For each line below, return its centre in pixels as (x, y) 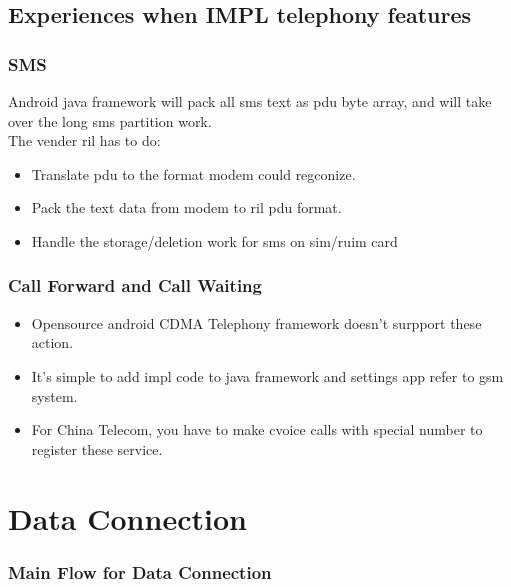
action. (52, 342)
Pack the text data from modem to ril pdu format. (186, 207)
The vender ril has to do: (84, 140)
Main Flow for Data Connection (140, 571)
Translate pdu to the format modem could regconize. (193, 173)
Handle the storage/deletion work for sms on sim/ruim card (214, 240)
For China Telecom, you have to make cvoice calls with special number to (257, 429)
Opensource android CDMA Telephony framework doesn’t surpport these (256, 322)
